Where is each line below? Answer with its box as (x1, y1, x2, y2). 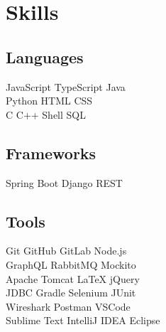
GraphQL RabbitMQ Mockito (6, 257, 136, 272)
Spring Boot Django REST (6, 175, 123, 190)
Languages (6, 45, 84, 68)
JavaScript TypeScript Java (6, 79, 126, 94)
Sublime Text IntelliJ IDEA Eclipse (6, 313, 160, 328)
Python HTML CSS (6, 93, 93, 108)
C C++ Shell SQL (6, 107, 86, 122)
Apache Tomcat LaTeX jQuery (6, 271, 140, 286)
